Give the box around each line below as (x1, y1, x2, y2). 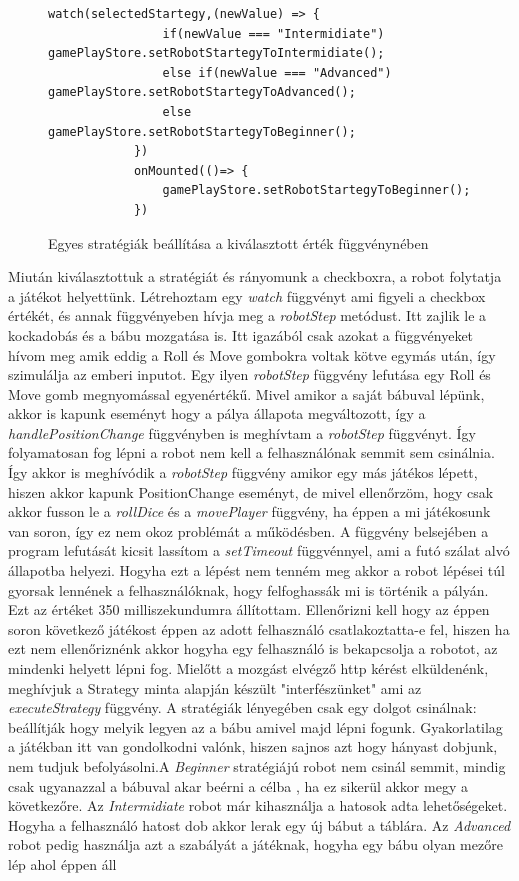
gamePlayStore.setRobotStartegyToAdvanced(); (48, 85, 356, 100)
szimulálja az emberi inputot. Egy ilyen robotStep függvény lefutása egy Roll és (8, 364, 491, 385)
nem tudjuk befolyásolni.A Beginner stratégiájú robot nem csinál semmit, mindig (8, 755, 506, 776)
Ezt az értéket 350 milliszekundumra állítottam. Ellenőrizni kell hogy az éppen (8, 599, 490, 620)
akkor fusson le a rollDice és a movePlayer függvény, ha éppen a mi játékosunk (8, 501, 491, 522)
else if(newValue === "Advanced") (162, 65, 392, 80)
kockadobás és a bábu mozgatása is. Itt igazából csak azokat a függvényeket (8, 324, 474, 345)
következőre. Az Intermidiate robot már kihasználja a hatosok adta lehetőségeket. (8, 795, 508, 816)
